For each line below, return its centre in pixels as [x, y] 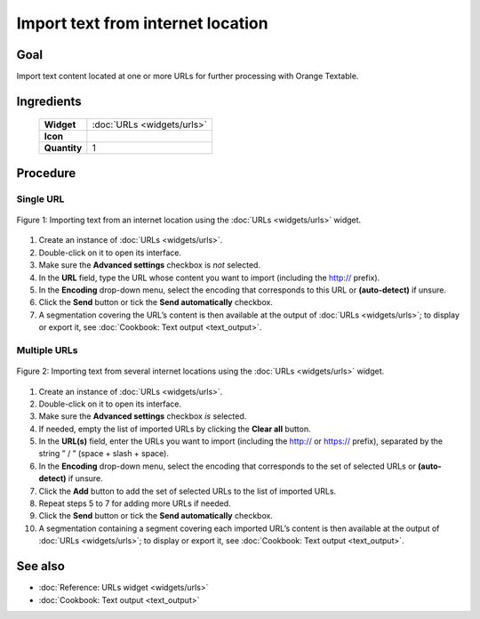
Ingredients [49, 101]
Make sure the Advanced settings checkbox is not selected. [150, 265]
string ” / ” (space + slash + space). [104, 454]
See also [41, 566]
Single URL [40, 198]
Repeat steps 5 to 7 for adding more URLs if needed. [135, 503]
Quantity [63, 149]
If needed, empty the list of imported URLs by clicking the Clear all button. [175, 429]
